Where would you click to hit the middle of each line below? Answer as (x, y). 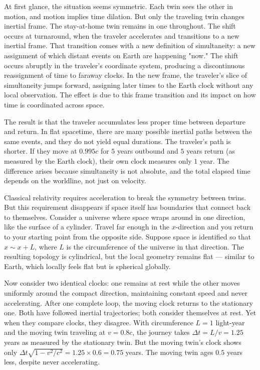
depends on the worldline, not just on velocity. (75, 180)
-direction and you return (214, 227)
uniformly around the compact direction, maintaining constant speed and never (126, 293)
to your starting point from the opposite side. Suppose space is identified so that (128, 237)
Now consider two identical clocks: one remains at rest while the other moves (122, 283)
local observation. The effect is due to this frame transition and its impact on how (130, 95)
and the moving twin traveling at (55, 332)
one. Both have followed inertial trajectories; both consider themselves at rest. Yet (130, 313)
